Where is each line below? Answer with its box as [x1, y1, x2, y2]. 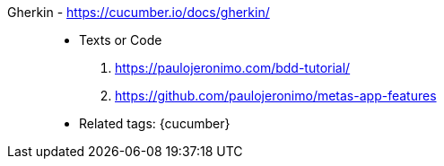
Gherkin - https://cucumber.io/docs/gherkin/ [7, 4, 270, 20]
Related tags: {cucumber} [79, 116, 231, 131]
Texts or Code [79, 32, 162, 48]
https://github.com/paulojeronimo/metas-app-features [115, 88, 437, 103]
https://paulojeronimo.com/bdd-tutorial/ [115, 60, 351, 75]
